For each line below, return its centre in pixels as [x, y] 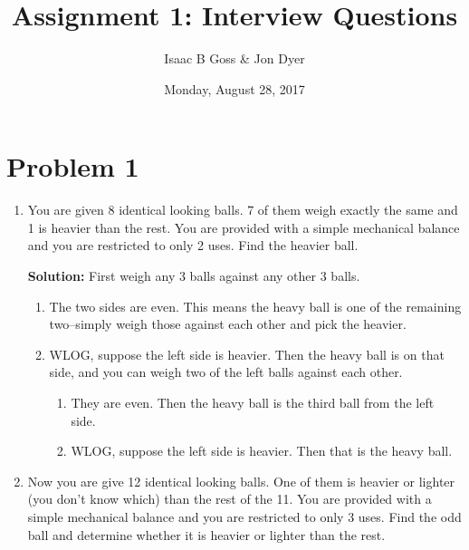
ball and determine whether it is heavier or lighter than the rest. [206, 534]
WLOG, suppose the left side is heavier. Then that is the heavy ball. [262, 451]
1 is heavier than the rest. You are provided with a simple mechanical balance [244, 227]
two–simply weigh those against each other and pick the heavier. [228, 324]
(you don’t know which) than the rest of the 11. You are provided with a [230, 499]
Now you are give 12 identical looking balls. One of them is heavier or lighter [241, 481]
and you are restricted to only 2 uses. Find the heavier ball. [193, 245]
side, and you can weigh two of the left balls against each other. [226, 372]
